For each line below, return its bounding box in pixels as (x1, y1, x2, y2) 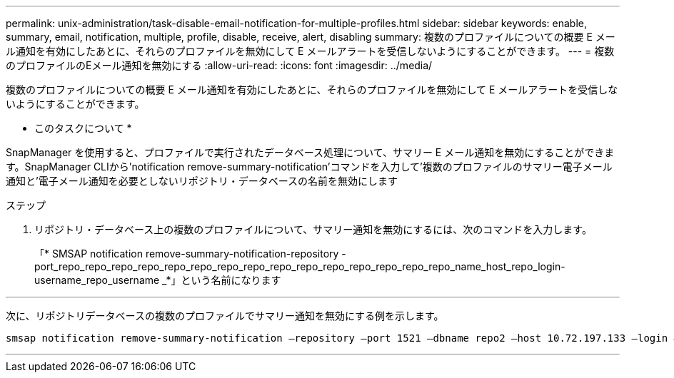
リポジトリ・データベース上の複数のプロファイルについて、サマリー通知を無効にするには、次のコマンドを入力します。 (34, 223, 592, 235)
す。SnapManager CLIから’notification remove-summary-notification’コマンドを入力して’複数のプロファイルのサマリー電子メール (6, 160, 613, 173)
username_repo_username (34, 274, 160, 286)
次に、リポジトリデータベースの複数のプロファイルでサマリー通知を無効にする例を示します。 (6, 310, 444, 322)
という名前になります (181, 274, 281, 286)
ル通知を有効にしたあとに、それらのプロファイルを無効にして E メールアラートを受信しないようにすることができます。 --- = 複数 (6, 45, 615, 57)
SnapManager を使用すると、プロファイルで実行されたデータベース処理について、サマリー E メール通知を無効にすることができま (6, 146, 615, 158)
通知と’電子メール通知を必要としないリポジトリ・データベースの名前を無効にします (6, 175, 398, 187)
